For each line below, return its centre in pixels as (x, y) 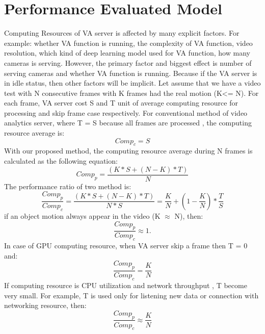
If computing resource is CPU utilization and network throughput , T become (126, 285)
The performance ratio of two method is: (68, 186)
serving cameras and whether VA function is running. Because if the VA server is (131, 73)
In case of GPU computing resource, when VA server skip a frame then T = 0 (126, 246)
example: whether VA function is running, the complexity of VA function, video (128, 43)
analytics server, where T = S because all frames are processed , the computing (128, 123)
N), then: (189, 215)
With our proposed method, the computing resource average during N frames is (128, 151)
